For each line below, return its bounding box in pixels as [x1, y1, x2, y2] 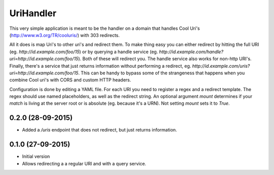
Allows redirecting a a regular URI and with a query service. [22, 160, 147, 166]
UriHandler [9, 8, 57, 19]
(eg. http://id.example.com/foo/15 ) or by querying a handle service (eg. [9, 49, 158, 55]
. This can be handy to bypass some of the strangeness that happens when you [78, 70, 245, 76]
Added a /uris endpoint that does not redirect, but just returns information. [22, 127, 177, 133]
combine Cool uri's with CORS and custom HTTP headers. [9, 77, 131, 83]
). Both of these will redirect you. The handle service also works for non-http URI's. [78, 56, 252, 62]
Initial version [22, 153, 50, 159]
